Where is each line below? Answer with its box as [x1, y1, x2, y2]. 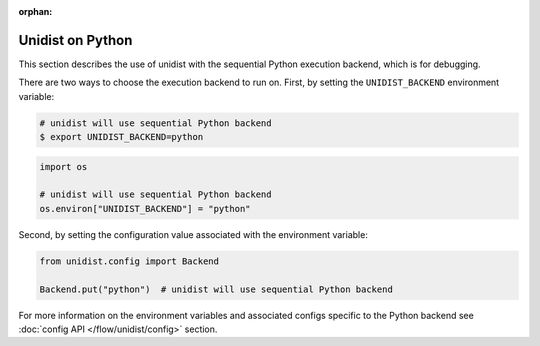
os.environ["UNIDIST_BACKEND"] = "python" [39, 203, 251, 214]
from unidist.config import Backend [39, 255, 220, 267]
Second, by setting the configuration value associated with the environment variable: [18, 228, 369, 240]
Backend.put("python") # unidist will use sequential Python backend [39, 283, 394, 295]
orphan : [18, 6, 53, 17]
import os [39, 161, 88, 172]
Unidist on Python [18, 31, 133, 49]
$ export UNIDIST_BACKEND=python [39, 131, 204, 143]
